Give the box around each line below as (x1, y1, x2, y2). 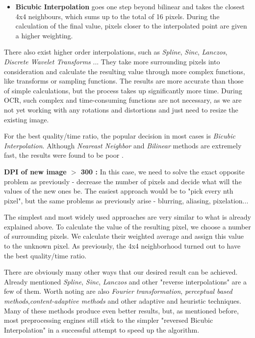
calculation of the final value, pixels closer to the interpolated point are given (15, 21, 247, 31)
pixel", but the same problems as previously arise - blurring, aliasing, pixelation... (4, 195, 249, 205)
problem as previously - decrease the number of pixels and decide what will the (4, 176, 242, 186)
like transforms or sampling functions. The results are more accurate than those (4, 76, 244, 86)
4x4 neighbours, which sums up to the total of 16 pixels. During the (15, 11, 220, 21)
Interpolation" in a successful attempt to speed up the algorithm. (4, 324, 200, 335)
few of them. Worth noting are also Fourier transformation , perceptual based (4, 286, 232, 296)
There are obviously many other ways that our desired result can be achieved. (4, 267, 238, 277)
